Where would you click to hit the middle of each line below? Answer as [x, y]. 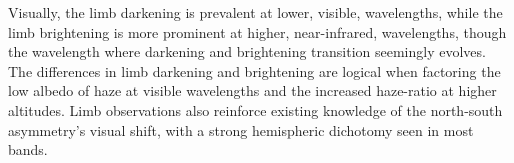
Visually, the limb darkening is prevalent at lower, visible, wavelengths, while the [255, 12]
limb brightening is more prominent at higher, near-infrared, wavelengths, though [257, 31]
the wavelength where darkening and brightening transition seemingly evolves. [247, 51]
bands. [28, 149]
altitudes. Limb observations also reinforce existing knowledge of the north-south [255, 109]
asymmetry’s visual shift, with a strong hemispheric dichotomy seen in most [241, 129]
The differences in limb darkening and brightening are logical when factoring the [254, 70]
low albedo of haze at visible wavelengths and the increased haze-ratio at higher [252, 90]
